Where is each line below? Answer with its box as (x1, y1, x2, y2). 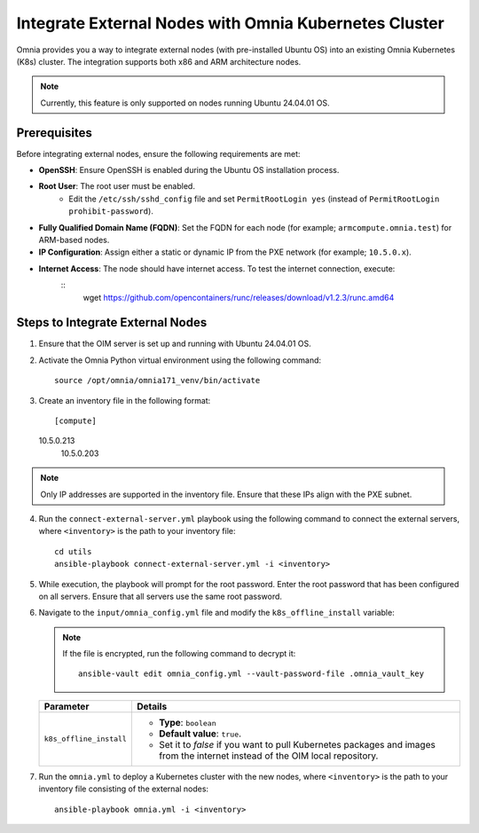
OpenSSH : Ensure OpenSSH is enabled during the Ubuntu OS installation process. (38, 165, 340, 176)
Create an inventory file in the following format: (38, 395, 211, 405)
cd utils (54, 546, 92, 556)
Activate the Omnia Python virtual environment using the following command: (38, 355, 322, 365)
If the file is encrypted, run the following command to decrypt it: (62, 648, 296, 659)
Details (136, 700, 168, 712)
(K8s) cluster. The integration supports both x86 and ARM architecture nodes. (16, 56, 302, 67)
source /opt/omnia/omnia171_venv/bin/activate (54, 375, 261, 386)
